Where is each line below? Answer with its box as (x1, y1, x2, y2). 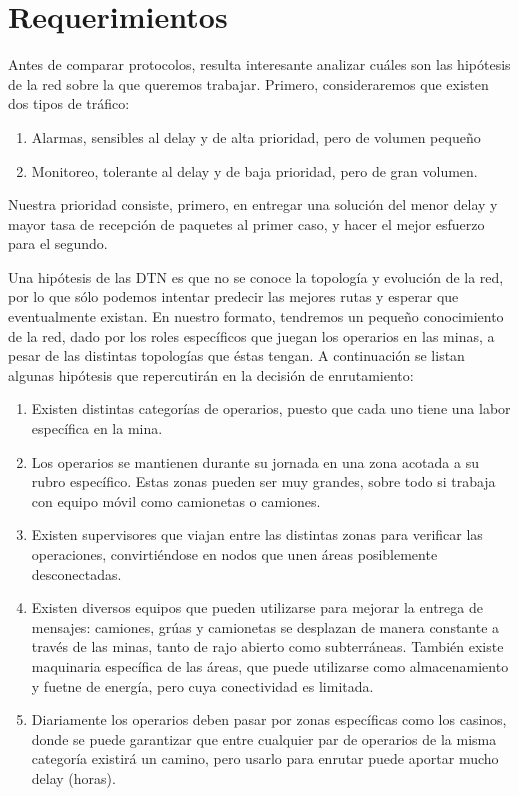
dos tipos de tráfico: (8, 93, 130, 114)
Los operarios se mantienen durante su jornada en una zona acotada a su (31, 451, 479, 472)
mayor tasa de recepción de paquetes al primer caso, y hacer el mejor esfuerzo (8, 213, 485, 234)
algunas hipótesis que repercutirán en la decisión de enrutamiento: (8, 364, 414, 385)
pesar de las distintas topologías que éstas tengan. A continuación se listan (8, 345, 465, 366)
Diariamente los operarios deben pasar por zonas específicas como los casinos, (31, 709, 507, 730)
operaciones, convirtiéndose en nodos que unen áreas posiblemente (31, 544, 438, 564)
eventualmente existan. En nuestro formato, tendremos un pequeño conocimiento (8, 306, 504, 327)
